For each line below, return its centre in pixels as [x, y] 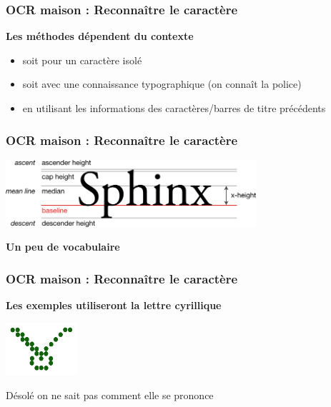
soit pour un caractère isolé [82, 60]
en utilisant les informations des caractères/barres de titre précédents [174, 108]
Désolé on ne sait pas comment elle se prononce [110, 395]
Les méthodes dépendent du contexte [100, 36]
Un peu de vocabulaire [63, 247]
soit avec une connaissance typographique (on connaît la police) [162, 84]
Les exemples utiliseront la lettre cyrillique [114, 305]
